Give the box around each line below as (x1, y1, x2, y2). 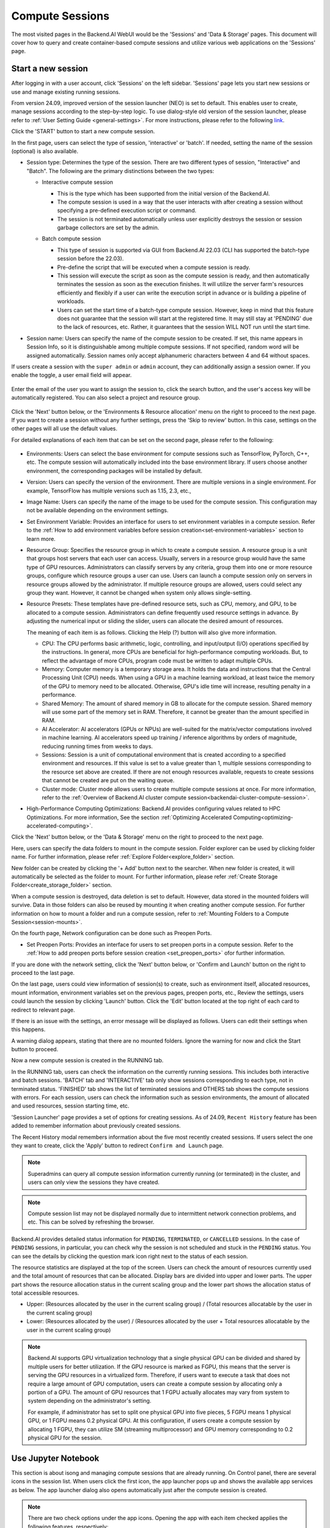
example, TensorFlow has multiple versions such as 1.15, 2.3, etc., (26, 487, 192, 494)
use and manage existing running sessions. (11, 88, 120, 95)
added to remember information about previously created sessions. (11, 1122, 182, 1129)
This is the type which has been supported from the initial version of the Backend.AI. (57, 189, 270, 197)
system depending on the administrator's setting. (28, 1397, 152, 1405)
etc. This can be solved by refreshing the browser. (28, 1218, 155, 1225)
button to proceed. (11, 1046, 59, 1053)
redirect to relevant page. (11, 1006, 75, 1013)
